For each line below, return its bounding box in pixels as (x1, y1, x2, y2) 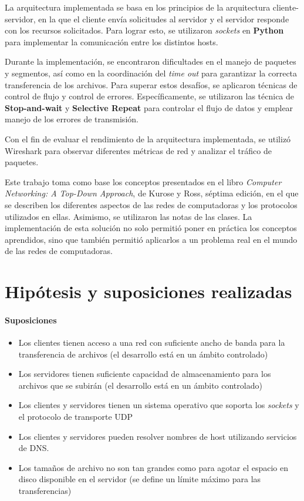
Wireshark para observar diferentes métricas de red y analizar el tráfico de (5, 144, 272, 156)
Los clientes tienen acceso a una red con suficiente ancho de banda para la (18, 336, 285, 349)
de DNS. (18, 442, 49, 454)
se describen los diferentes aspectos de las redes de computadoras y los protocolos (5, 198, 298, 211)
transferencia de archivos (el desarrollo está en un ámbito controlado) (18, 348, 268, 360)
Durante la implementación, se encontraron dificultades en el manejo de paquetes (5, 55, 296, 68)
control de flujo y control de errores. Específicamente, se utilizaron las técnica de (5, 90, 295, 102)
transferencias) (18, 484, 72, 496)
